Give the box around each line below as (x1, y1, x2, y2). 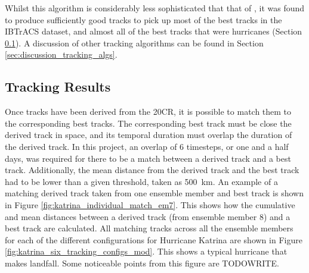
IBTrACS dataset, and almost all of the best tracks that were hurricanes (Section (5, 25, 302, 37)
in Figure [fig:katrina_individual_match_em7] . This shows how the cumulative (5, 198, 295, 211)
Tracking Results (5, 77, 111, 96)
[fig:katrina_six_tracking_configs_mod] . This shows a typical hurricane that (5, 245, 288, 258)
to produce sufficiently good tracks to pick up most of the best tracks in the (5, 13, 282, 26)
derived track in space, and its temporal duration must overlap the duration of (5, 128, 292, 141)
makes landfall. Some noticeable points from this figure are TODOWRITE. (5, 256, 279, 269)
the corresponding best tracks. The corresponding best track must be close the (5, 117, 292, 129)
